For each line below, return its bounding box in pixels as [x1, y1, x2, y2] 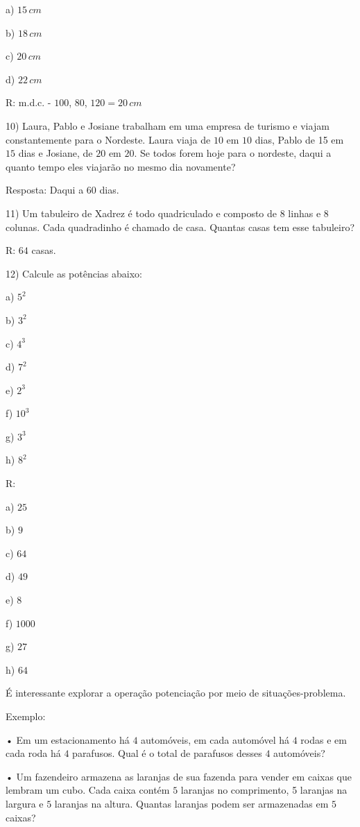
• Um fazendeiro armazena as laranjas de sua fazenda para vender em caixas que [6, 769, 352, 783]
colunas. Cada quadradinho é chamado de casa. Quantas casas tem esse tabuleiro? [6, 219, 355, 234]
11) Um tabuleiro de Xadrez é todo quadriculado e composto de [6, 205, 277, 220]
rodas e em [300, 732, 347, 747]
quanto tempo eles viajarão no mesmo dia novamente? [6, 159, 236, 173]
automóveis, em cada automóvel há [141, 732, 290, 747]
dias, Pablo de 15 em [255, 132, 344, 146]
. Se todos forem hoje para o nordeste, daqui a [134, 146, 332, 160]
